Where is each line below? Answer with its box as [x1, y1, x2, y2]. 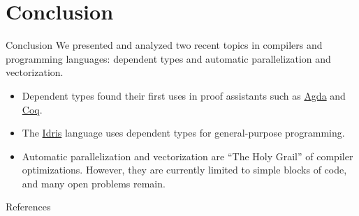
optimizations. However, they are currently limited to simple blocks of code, [22, 162, 347, 177]
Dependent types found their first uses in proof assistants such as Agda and [22, 88, 346, 102]
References [6, 199, 51, 214]
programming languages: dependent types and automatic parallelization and [6, 51, 331, 65]
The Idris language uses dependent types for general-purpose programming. [22, 125, 345, 140]
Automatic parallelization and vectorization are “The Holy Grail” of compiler [22, 148, 353, 163]
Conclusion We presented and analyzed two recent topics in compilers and [6, 38, 323, 52]
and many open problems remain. [22, 176, 166, 190]
